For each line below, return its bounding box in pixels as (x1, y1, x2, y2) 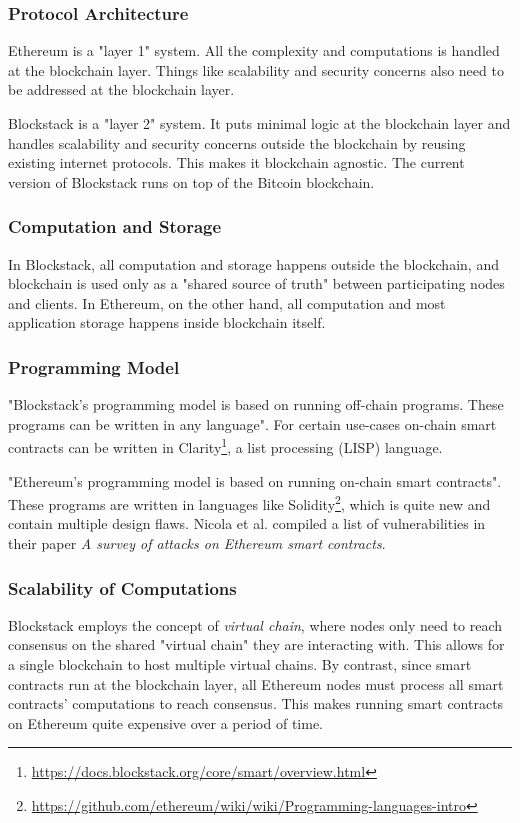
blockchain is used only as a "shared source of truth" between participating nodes (8, 273, 505, 294)
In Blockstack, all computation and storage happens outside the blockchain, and (8, 253, 499, 274)
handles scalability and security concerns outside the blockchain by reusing (8, 132, 466, 153)
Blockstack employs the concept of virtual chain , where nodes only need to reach (8, 614, 503, 635)
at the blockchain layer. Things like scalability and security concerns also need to (8, 59, 504, 80)
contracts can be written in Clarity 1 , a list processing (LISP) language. (8, 434, 443, 458)
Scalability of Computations (8, 575, 237, 600)
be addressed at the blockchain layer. (8, 79, 235, 100)
